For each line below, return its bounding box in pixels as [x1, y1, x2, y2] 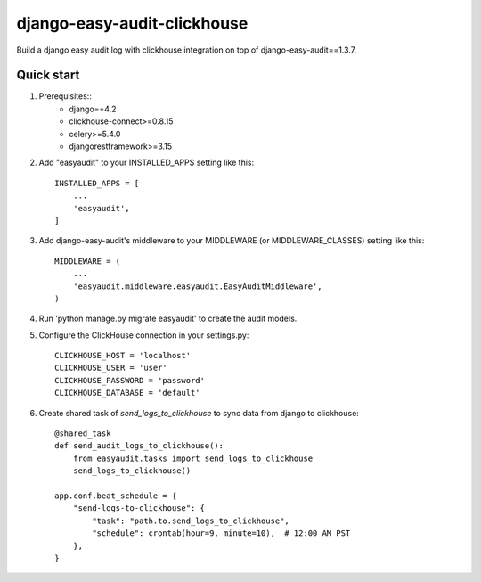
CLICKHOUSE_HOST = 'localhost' [54, 350, 192, 361]
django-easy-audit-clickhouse [16, 13, 249, 33]
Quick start [16, 68, 80, 83]
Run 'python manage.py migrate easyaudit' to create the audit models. [38, 313, 298, 324]
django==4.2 [69, 103, 117, 114]
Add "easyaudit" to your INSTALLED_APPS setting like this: [38, 157, 254, 168]
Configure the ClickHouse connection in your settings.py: [38, 330, 249, 340]
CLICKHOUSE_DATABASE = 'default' [54, 388, 200, 398]
